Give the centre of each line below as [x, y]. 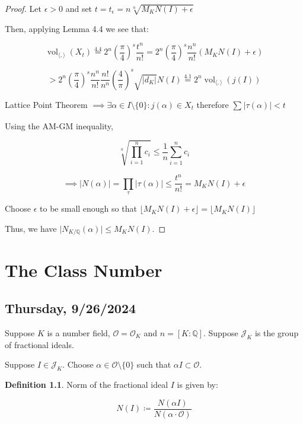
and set [79, 8]
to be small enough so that [88, 208]
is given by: [197, 384]
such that [154, 364]
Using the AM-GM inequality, [59, 125]
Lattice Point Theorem [46, 104]
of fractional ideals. [39, 344]
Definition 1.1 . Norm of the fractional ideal [87, 384]
